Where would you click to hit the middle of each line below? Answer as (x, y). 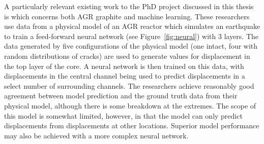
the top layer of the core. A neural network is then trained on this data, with (124, 66)
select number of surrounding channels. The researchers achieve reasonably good (129, 85)
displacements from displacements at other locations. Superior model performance (132, 125)
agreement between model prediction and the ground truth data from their (121, 96)
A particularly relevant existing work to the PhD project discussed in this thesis (129, 6)
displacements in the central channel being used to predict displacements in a (125, 76)
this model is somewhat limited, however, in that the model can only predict (123, 115)
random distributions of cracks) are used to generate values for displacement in (127, 56)
